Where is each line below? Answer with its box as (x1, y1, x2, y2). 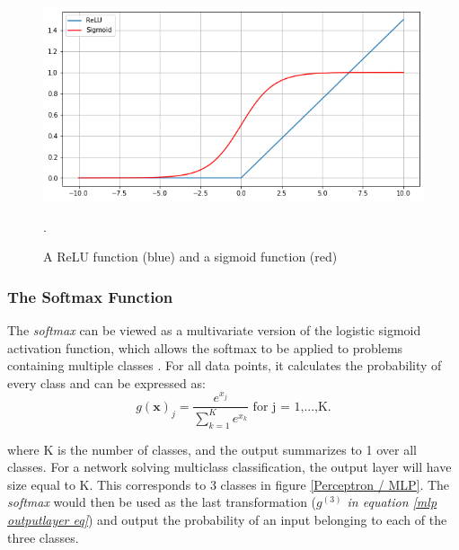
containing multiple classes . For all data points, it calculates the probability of (7, 356, 442, 375)
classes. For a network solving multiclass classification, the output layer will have (7, 457, 452, 476)
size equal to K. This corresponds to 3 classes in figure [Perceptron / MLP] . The (7, 475, 450, 493)
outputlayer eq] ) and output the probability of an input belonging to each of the (7, 510, 447, 528)
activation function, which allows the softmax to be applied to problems (7, 338, 403, 357)
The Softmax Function (7, 285, 173, 307)
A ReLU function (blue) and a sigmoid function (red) (43, 247, 338, 266)
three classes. (7, 528, 79, 546)
